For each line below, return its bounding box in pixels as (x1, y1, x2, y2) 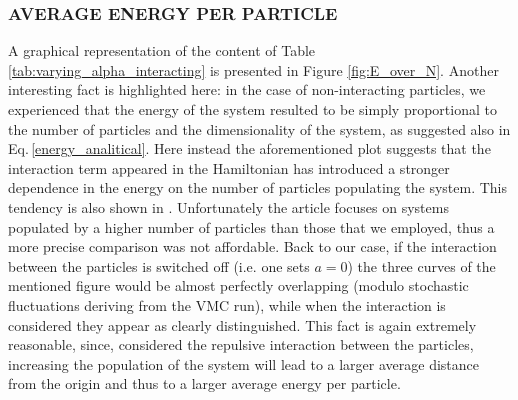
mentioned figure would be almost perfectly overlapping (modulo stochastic (8, 275, 469, 296)
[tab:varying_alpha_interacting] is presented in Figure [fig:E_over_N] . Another (8, 59, 499, 80)
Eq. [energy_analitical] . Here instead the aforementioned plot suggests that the (8, 138, 491, 159)
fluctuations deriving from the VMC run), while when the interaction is (8, 294, 446, 315)
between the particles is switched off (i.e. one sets (8, 255, 310, 276)
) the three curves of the (347, 255, 496, 276)
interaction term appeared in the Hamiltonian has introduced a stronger (8, 157, 450, 178)
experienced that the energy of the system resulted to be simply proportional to (8, 99, 497, 119)
